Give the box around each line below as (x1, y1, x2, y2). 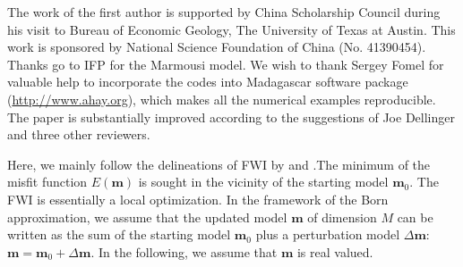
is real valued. (296, 242, 373, 261)
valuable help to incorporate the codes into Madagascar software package (7, 72, 408, 91)
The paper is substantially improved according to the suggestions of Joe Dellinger (7, 107, 455, 126)
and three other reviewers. (7, 125, 150, 144)
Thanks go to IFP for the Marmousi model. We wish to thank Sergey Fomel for (7, 54, 444, 73)
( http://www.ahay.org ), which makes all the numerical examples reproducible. (7, 89, 436, 108)
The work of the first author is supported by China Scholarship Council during (7, 3, 441, 21)
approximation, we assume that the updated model (7, 207, 287, 226)
